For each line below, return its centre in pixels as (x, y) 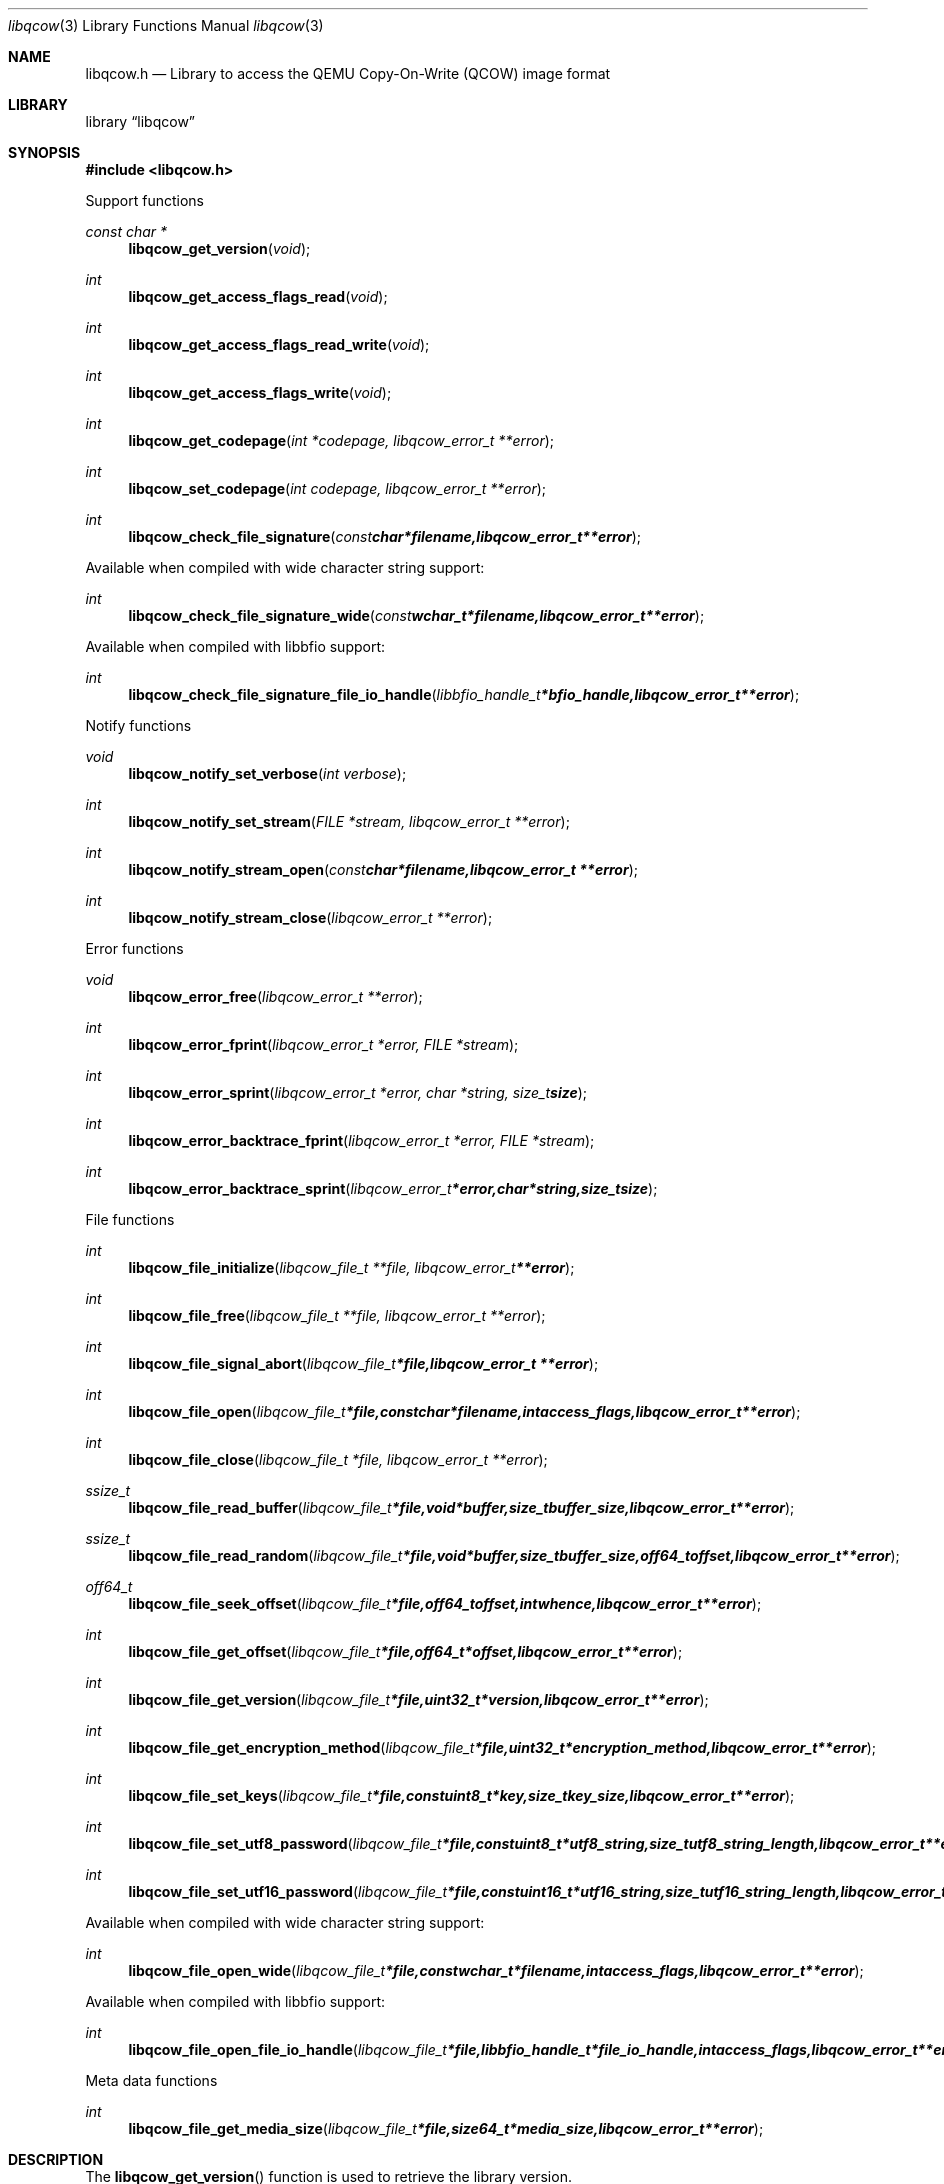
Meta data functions (151, 2080)
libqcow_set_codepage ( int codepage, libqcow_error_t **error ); (337, 488)
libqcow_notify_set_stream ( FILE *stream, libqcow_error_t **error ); (349, 821)
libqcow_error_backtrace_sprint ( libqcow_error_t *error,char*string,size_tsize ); (393, 1188)
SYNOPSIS (44, 152)
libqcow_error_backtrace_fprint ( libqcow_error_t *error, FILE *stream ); (361, 1140)
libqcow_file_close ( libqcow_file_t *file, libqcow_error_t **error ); (338, 1459)
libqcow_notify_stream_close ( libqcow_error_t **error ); (310, 917)
